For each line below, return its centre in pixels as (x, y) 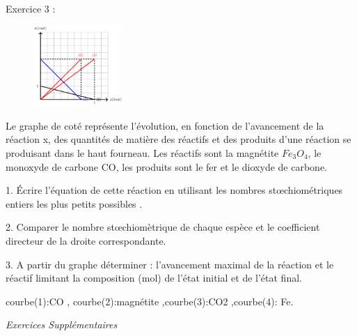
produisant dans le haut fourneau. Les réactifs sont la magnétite (142, 153)
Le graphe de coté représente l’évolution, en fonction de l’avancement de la (165, 125)
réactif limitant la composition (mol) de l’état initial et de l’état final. (154, 278)
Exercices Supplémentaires (62, 324)
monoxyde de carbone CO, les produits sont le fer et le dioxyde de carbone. (166, 166)
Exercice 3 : (31, 8)
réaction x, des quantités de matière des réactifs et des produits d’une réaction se (178, 139)
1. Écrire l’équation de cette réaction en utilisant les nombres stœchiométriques (174, 190)
